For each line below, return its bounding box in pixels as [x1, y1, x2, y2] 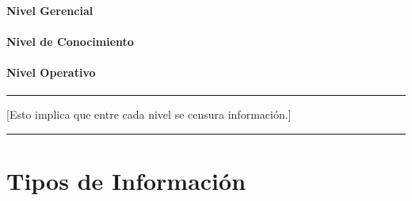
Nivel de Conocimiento [6, 32, 134, 49]
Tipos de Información [6, 164, 246, 196]
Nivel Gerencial [6, 2, 93, 18]
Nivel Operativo [6, 63, 96, 80]
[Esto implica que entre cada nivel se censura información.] [6, 106, 292, 123]
